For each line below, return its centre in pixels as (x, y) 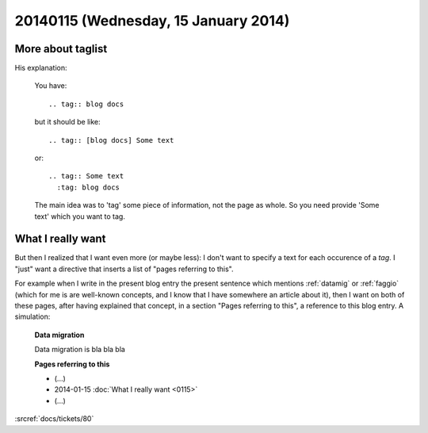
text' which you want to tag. (80, 216)
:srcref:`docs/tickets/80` (54, 419)
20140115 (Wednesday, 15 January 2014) (152, 21)
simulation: (32, 316)
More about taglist (61, 49)
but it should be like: (67, 122)
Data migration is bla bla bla (80, 350)
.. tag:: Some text (86, 176)
